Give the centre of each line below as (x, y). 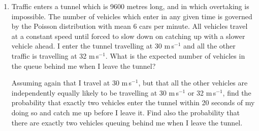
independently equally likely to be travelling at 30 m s (95, 92)
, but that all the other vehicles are (193, 83)
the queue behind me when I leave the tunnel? (84, 65)
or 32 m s (202, 92)
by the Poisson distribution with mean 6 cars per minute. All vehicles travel (129, 26)
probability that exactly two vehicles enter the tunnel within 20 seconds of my (133, 102)
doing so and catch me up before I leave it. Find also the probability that (126, 112)
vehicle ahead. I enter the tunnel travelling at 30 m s (93, 46)
